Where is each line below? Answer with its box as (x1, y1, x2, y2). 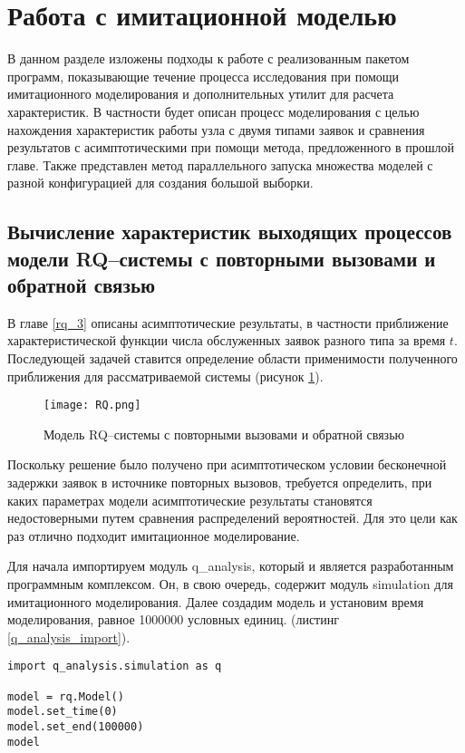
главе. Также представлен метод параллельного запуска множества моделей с (7, 155, 433, 174)
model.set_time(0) (7, 705, 118, 719)
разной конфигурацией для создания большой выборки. (7, 173, 314, 192)
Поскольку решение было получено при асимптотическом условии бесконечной (7, 455, 447, 474)
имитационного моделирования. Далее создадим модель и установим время (7, 592, 424, 611)
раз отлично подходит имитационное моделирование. (7, 526, 300, 545)
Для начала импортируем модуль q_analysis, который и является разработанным (7, 556, 454, 575)
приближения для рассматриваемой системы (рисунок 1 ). (7, 366, 324, 385)
